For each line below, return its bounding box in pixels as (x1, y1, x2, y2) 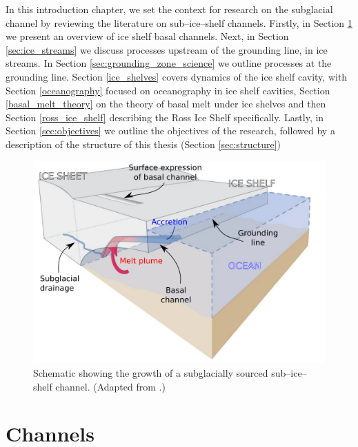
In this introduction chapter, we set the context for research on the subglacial (6, 2, 333, 16)
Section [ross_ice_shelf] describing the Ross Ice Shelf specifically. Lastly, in (6, 110, 324, 124)
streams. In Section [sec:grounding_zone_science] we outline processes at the (6, 56, 332, 70)
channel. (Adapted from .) (55, 379, 166, 393)
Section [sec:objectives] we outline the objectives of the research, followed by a (6, 123, 335, 138)
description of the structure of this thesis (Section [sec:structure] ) (6, 136, 281, 151)
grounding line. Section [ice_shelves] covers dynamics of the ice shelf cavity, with (6, 69, 348, 83)
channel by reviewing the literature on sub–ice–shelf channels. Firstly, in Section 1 (6, 15, 352, 30)
